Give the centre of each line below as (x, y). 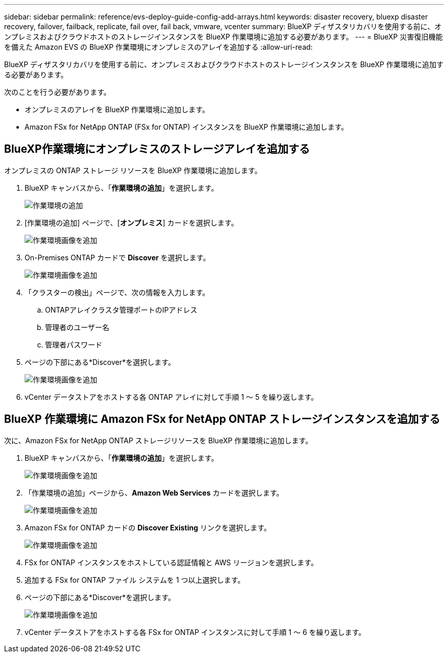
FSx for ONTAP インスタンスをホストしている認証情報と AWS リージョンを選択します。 (171, 562)
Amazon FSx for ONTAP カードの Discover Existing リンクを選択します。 (148, 527)
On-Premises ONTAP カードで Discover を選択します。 (117, 257)
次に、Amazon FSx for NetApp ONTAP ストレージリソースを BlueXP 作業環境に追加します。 (158, 440)
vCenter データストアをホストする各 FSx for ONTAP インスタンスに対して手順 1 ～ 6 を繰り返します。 (195, 632)
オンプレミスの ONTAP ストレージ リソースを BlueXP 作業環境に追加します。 (133, 170)
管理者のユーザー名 (77, 327)
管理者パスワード (74, 344)
